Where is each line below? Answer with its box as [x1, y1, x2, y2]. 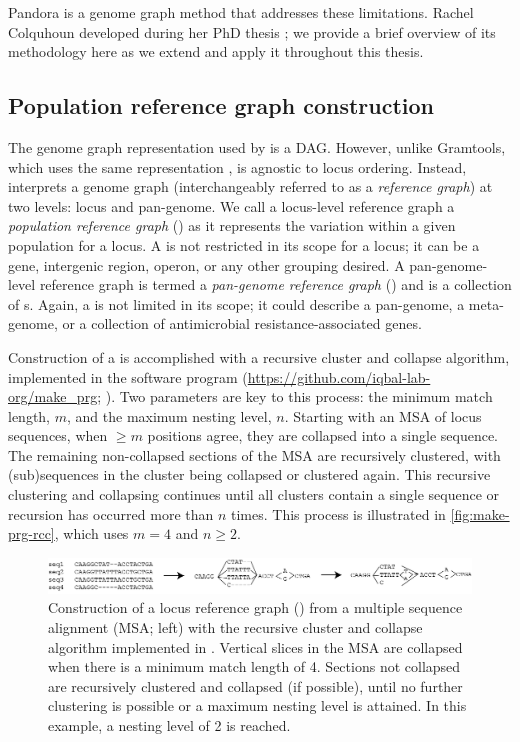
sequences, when [8, 425, 108, 446]
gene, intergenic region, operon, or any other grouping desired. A [8, 254, 405, 275]
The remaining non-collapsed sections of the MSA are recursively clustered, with [8, 444, 501, 465]
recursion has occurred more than [8, 503, 214, 524]
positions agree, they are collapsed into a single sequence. [147, 425, 499, 446]
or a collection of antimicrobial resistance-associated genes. [62, 313, 422, 334]
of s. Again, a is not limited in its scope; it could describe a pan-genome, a [8, 293, 465, 314]
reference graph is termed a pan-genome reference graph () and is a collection [39, 274, 512, 295]
